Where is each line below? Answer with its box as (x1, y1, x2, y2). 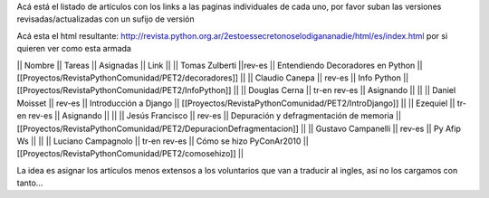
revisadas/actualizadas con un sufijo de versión (16, 14, 195, 24)
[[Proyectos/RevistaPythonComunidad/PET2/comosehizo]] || (16, 148, 244, 159)
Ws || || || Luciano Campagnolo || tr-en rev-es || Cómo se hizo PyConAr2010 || (16, 136, 310, 146)
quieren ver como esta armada (16, 43, 131, 54)
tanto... (16, 177, 43, 189)
